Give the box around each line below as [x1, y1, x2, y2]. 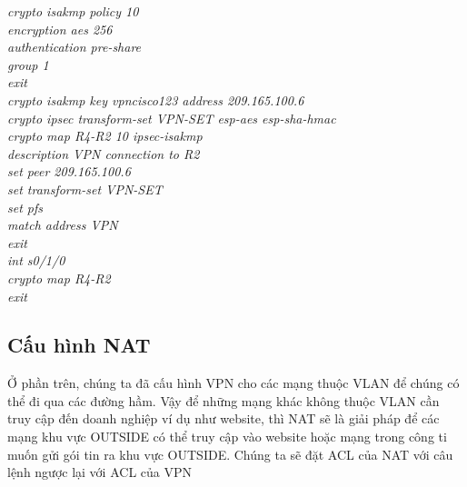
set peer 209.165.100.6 [7, 162, 131, 181]
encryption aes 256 [7, 19, 113, 38]
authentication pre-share [7, 37, 142, 56]
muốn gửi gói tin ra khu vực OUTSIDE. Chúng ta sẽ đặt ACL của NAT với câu [7, 444, 453, 463]
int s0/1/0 [7, 251, 65, 270]
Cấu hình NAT [7, 331, 151, 359]
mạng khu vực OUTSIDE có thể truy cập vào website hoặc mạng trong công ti [7, 427, 447, 446]
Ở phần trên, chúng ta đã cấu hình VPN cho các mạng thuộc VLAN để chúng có [7, 373, 460, 393]
